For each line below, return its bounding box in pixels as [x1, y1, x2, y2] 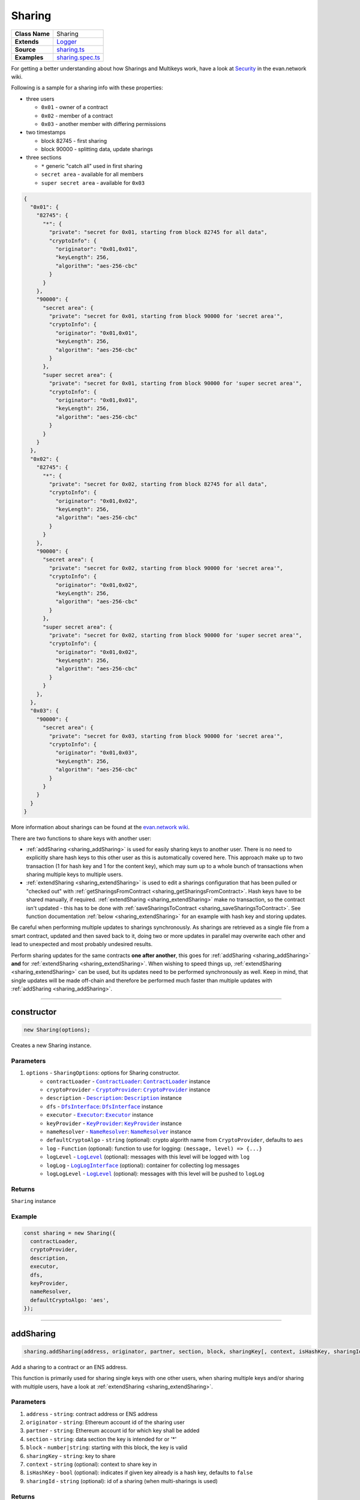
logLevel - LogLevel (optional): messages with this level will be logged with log [46, 1153, 250, 1160]
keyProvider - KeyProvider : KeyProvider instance [46, 1120, 182, 1127]
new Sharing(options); [23, 1027, 91, 1033]
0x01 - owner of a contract [41, 104, 108, 111]
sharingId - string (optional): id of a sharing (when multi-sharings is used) [26, 1477, 218, 1484]
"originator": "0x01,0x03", [55, 749, 138, 756]
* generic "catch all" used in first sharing [41, 162, 143, 169]
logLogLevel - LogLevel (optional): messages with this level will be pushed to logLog [46, 1170, 265, 1177]
